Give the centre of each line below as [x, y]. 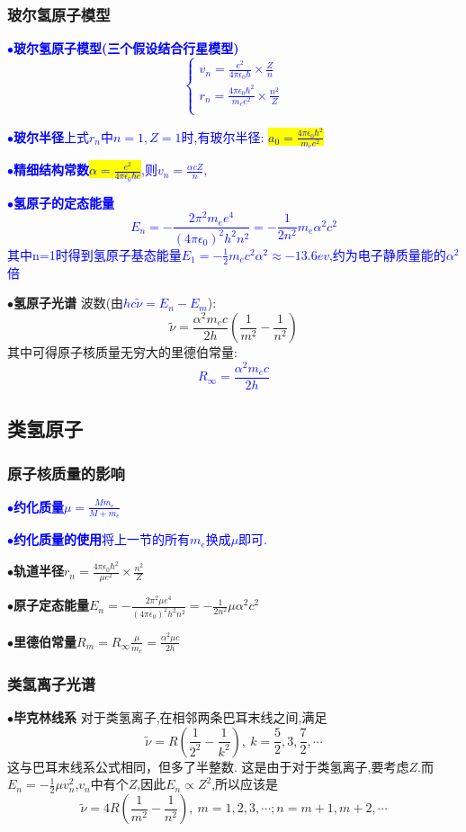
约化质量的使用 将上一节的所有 [102, 539]
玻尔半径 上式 [51, 136]
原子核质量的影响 [66, 473]
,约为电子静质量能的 [387, 254]
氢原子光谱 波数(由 [69, 303]
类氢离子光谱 [52, 683]
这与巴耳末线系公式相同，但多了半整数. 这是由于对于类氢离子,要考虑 [208, 766]
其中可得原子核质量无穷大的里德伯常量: [122, 352]
